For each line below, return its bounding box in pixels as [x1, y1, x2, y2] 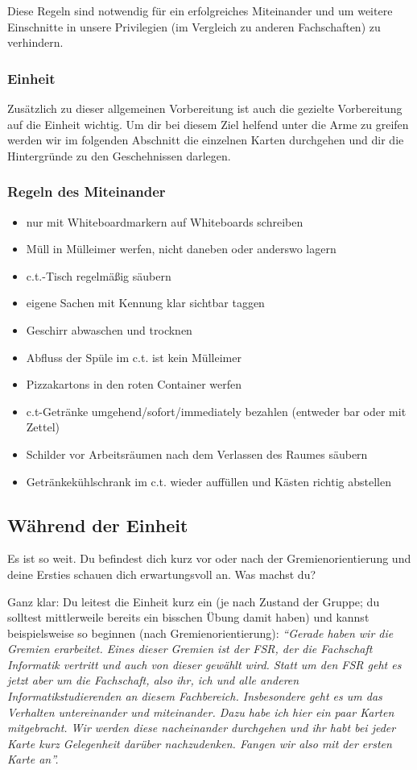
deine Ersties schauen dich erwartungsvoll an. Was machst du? [7, 565, 316, 582]
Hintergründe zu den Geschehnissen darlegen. [7, 147, 231, 164]
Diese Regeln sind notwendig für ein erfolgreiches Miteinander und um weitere [7, 2, 393, 19]
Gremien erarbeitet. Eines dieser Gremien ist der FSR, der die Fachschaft [7, 640, 373, 657]
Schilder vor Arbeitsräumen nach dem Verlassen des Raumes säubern [26, 445, 368, 462]
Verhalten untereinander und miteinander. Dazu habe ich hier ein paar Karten [7, 703, 394, 720]
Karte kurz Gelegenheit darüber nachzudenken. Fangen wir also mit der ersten [7, 735, 392, 751]
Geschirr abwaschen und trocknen [26, 321, 192, 338]
